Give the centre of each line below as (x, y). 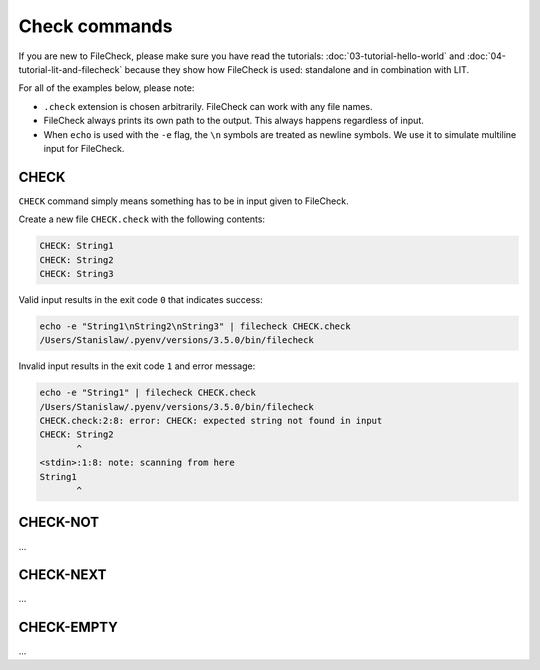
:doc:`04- (486, 56)
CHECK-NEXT (62, 575)
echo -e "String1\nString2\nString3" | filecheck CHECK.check (195, 326)
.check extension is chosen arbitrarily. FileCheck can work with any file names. (208, 106)
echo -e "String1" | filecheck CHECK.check (148, 393)
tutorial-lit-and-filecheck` (70, 69)
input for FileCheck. (84, 148)
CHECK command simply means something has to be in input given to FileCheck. (183, 201)
